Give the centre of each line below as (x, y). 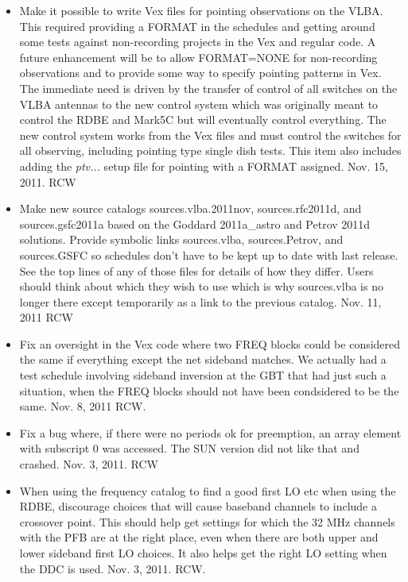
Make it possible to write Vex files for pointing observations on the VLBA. (201, 10)
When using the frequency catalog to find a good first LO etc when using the (208, 490)
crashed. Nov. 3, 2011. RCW (89, 464)
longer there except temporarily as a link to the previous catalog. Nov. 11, (200, 301)
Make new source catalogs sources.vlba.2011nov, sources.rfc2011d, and (190, 208)
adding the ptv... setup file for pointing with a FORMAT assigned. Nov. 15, (204, 166)
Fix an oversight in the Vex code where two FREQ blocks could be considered (210, 343)
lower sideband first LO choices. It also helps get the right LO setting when (203, 553)
